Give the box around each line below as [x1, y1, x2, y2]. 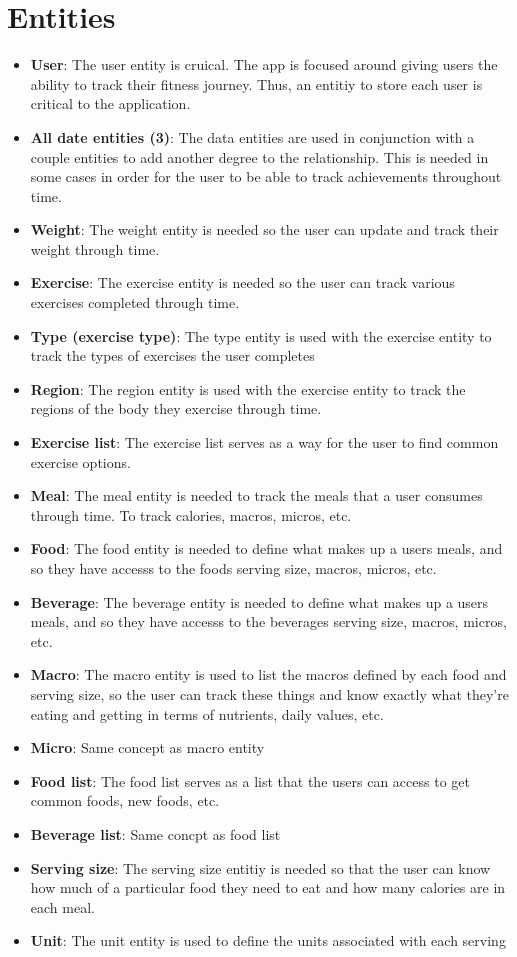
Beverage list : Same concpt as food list [30, 823, 281, 844]
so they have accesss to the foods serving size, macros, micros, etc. [30, 558, 437, 578]
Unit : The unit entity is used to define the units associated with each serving [30, 930, 506, 951]
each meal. [30, 896, 95, 917]
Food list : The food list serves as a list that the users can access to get [30, 770, 470, 791]
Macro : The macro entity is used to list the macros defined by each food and [30, 664, 507, 685]
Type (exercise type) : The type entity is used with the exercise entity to [30, 325, 492, 346]
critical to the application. [30, 93, 191, 114]
